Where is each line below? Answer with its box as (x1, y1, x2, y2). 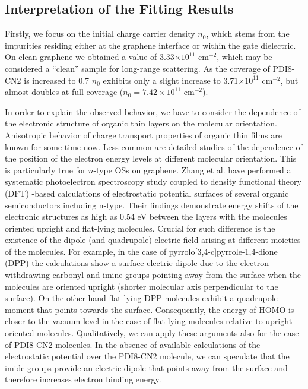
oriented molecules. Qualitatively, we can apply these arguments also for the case (5, 327, 299, 339)
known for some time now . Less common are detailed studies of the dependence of (5, 140, 303, 153)
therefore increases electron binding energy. (5, 373, 161, 385)
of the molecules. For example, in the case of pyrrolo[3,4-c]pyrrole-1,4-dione (5, 245, 278, 257)
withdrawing (5, 268, 50, 281)
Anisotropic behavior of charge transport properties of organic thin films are (5, 128, 282, 141)
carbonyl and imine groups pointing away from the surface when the (52, 268, 301, 281)
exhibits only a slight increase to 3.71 (103, 74, 239, 86)
